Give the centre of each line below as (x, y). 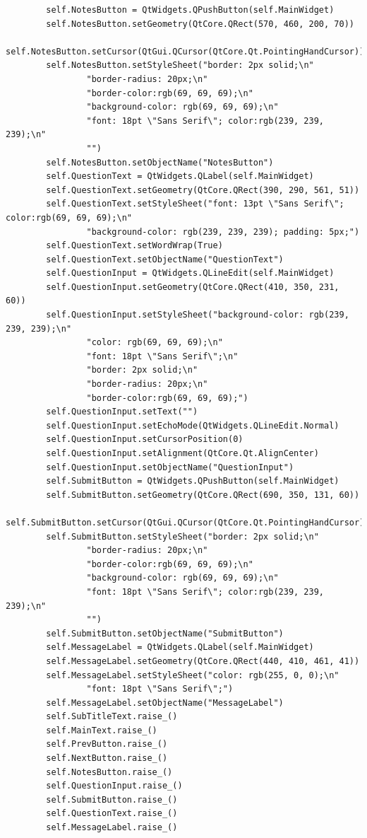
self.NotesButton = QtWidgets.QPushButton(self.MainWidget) (190, 10)
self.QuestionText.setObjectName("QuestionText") (165, 259)
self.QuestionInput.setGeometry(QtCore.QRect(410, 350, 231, (193, 287)
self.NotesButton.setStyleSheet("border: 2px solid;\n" (180, 65)
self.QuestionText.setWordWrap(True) (134, 246)
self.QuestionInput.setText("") (122, 412)
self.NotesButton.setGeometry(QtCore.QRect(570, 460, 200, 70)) (200, 24)
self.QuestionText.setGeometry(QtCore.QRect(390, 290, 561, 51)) (203, 190)
